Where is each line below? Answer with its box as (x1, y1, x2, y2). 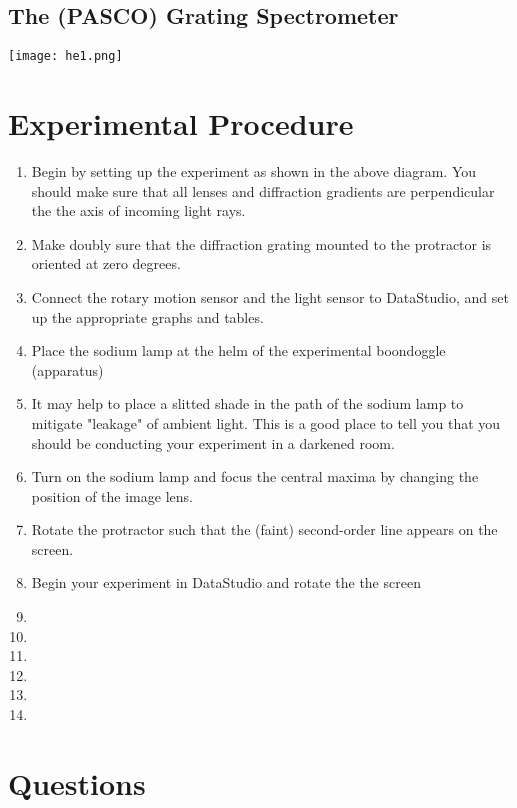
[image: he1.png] (8, 49, 123, 64)
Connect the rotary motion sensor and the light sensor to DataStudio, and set (31, 286, 509, 307)
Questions (8, 762, 146, 803)
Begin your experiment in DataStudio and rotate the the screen (31, 572, 421, 593)
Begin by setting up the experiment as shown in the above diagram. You (31, 160, 477, 181)
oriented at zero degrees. (31, 253, 181, 274)
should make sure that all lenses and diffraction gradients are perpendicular (31, 180, 495, 201)
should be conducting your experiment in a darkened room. (31, 432, 395, 453)
